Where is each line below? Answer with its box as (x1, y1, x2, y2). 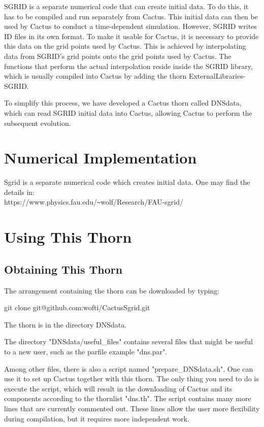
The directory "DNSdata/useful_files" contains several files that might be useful (4, 336, 253, 347)
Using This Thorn (4, 226, 132, 247)
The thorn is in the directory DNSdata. (4, 319, 127, 330)
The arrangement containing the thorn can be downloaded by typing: (4, 285, 220, 295)
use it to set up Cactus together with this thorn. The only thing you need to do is (4, 373, 259, 384)
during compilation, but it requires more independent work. (4, 413, 189, 423)
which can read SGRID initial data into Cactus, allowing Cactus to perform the (4, 107, 252, 118)
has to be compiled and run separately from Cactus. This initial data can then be (4, 11, 258, 21)
